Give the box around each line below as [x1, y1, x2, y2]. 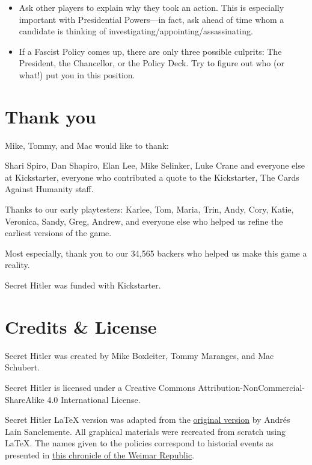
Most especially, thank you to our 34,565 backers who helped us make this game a [5, 246, 307, 259]
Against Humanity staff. [5, 183, 94, 195]
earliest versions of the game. [5, 226, 112, 239]
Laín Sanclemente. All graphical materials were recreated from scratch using [5, 425, 286, 437]
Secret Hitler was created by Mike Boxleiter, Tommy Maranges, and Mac [5, 349, 274, 361]
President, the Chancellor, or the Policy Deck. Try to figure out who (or [19, 57, 284, 69]
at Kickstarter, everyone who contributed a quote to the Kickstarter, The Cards [5, 170, 299, 183]
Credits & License [5, 314, 157, 339]
